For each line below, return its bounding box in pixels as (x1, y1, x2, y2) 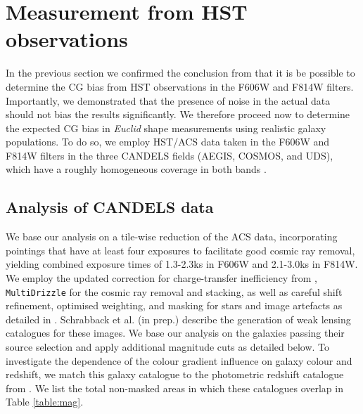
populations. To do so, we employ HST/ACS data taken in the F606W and (6, 134, 330, 149)
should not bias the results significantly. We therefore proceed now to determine (6, 107, 350, 122)
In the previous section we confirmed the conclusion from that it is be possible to (6, 65, 355, 80)
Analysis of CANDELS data (6, 196, 214, 218)
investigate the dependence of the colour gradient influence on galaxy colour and (6, 353, 352, 368)
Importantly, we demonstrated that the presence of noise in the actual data (6, 93, 331, 108)
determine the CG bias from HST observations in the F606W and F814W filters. (6, 79, 354, 93)
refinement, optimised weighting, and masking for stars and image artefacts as (6, 298, 343, 313)
